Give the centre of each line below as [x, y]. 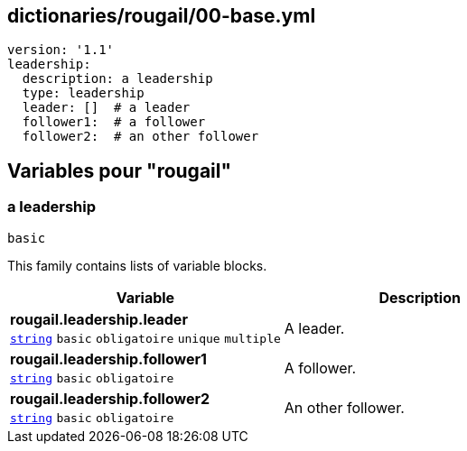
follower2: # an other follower [140, 137]
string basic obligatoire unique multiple [145, 338]
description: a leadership [117, 79]
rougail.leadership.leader [99, 319]
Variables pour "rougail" [120, 170]
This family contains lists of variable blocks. [137, 265]
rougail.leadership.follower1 [108, 359]
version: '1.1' [61, 50]
